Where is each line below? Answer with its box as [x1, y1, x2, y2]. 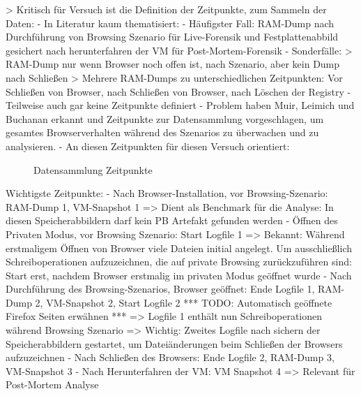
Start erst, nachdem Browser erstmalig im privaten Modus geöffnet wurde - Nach [6, 267, 352, 282]
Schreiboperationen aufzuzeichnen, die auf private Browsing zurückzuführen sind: [6, 254, 352, 269]
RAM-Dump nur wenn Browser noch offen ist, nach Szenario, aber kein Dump [6, 57, 340, 71]
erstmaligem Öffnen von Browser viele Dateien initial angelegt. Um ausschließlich [6, 240, 352, 255]
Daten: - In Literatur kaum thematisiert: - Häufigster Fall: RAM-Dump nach [6, 15, 335, 30]
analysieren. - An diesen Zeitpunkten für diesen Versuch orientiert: [6, 138, 290, 153]
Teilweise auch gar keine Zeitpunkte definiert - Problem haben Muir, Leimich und [6, 98, 355, 112]
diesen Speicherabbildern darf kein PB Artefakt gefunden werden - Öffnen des [6, 213, 338, 228]
